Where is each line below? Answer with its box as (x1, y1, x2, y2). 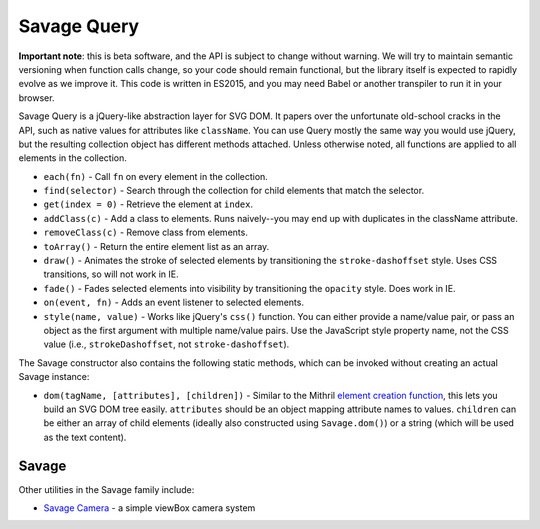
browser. (18, 91, 55, 104)
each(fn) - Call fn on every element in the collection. (43, 170, 269, 182)
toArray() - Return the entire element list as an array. (43, 240, 270, 252)
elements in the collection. (18, 152, 127, 164)
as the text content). (43, 431, 127, 443)
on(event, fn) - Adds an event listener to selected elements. (43, 296, 305, 309)
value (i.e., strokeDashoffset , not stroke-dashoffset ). (43, 338, 290, 350)
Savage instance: (18, 371, 90, 383)
